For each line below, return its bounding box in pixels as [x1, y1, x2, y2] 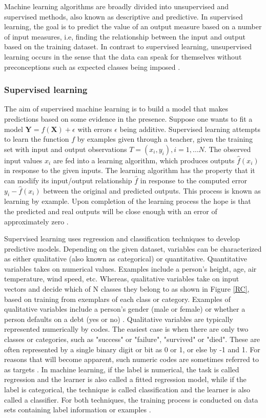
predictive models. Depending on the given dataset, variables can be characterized [4, 243, 262, 254]
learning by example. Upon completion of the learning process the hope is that [4, 196, 251, 206]
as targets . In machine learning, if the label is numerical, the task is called [4, 364, 239, 374]
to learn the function [4, 134, 69, 144]
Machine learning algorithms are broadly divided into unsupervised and [4, 1, 229, 11]
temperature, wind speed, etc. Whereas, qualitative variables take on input [4, 273, 239, 284]
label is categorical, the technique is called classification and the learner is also [4, 384, 251, 395]
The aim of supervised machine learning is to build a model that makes [4, 103, 229, 114]
